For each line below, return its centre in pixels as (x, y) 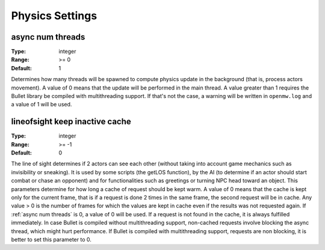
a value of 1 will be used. (42, 105)
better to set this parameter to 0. (51, 239)
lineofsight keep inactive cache (71, 122)
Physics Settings (54, 16)
